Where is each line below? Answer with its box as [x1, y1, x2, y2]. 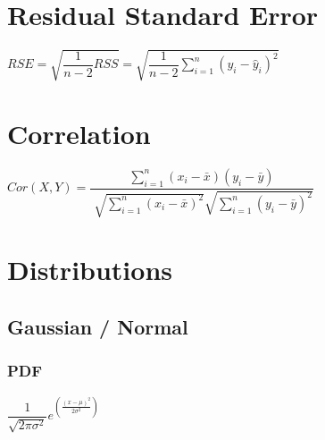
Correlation [7, 114, 151, 151]
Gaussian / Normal [7, 312, 188, 340]
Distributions [7, 251, 172, 288]
